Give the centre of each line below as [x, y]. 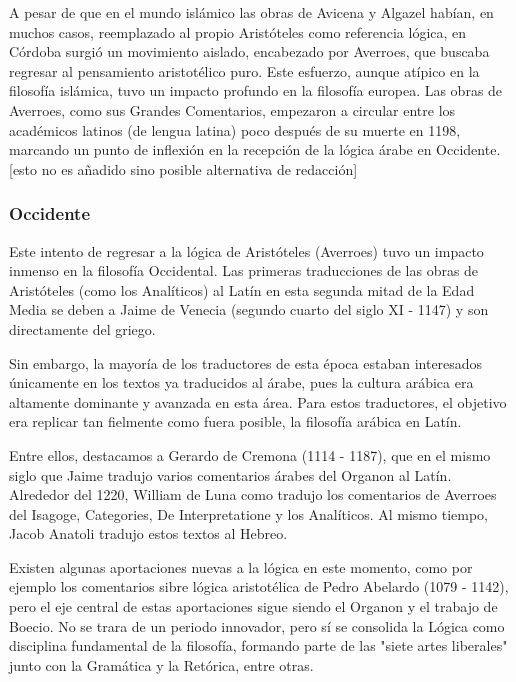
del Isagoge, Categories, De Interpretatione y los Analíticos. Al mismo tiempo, [248, 513]
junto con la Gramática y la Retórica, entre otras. [161, 664]
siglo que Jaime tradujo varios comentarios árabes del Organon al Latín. [230, 474]
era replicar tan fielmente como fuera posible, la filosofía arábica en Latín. [235, 421]
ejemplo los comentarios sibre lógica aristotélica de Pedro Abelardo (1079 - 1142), [259, 586]
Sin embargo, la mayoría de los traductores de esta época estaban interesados [246, 362]
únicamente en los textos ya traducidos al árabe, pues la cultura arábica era [241, 382]
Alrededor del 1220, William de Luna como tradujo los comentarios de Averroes [253, 494]
